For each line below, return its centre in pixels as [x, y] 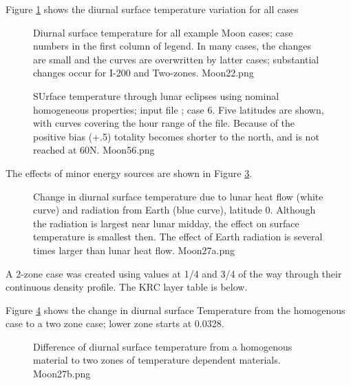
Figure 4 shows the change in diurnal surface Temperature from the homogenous [175, 310]
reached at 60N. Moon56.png [94, 150]
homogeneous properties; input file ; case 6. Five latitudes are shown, [179, 109]
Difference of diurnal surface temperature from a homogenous [163, 346]
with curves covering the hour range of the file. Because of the [164, 123]
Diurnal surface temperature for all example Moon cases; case [163, 32]
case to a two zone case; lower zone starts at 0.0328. [115, 323]
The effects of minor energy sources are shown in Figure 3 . [129, 173]
